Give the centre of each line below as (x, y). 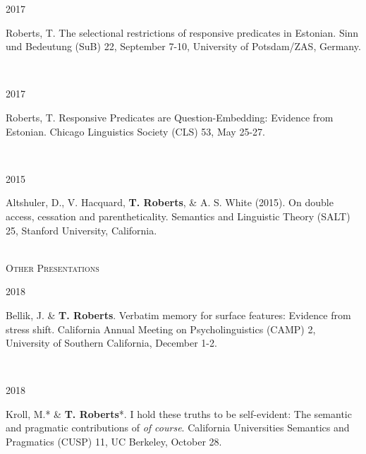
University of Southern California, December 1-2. (111, 343)
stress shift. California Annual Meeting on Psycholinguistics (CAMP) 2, (161, 329)
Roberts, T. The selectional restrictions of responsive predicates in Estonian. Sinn (182, 32)
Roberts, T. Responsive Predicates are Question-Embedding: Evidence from (170, 117)
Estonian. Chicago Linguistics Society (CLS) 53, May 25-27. (135, 131)
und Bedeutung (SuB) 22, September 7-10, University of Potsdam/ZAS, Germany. (183, 46)
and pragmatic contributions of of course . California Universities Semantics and (178, 428)
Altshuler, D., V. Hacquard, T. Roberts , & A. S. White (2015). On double (170, 202)
